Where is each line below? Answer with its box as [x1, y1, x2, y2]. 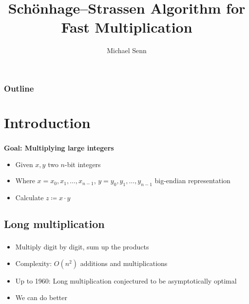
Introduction [4, 113, 91, 133]
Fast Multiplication [61, 17, 192, 37]
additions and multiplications [80, 258, 168, 268]
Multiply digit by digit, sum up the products [15, 242, 149, 252]
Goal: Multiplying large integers [4, 143, 114, 153]
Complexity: [15, 258, 52, 268]
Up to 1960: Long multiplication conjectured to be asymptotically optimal [15, 276, 237, 285]
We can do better [15, 292, 68, 302]
